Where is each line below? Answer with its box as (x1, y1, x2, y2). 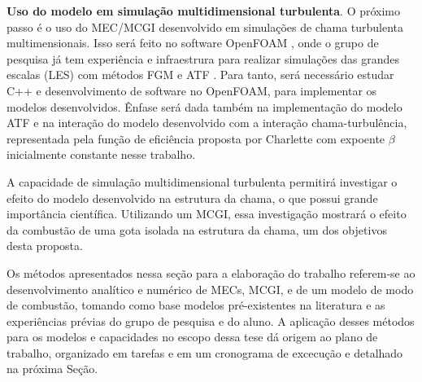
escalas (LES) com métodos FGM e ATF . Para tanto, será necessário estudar (7, 66, 394, 83)
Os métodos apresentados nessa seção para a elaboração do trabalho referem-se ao (7, 264, 415, 281)
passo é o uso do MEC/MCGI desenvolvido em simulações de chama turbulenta (7, 18, 404, 35)
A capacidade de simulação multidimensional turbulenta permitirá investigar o (7, 173, 398, 190)
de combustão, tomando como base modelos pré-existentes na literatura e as (7, 296, 385, 314)
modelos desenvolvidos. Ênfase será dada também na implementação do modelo (7, 98, 402, 115)
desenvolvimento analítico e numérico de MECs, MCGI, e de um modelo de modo (7, 280, 414, 297)
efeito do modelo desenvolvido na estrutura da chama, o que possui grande (7, 189, 378, 206)
